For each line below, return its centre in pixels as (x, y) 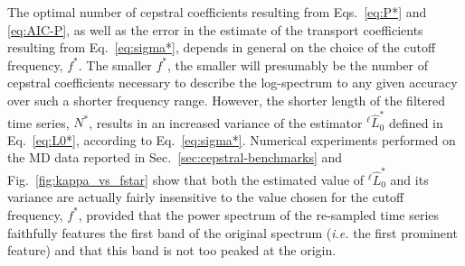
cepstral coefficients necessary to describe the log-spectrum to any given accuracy (232, 83)
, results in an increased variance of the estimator (226, 122)
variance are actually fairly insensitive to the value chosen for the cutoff (206, 197)
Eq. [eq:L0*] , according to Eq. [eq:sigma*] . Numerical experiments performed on (232, 139)
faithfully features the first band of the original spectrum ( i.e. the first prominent (232, 232)
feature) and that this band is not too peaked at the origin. (172, 250)
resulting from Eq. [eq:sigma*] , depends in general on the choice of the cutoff (222, 47)
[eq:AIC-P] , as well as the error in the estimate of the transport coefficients (215, 29)
